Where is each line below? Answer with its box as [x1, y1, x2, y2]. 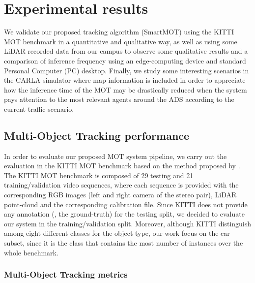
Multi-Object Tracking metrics [4, 268, 128, 281]
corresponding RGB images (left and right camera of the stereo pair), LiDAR [4, 189, 237, 200]
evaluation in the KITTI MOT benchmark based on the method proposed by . [4, 160, 240, 171]
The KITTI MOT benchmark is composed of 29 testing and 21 [4, 170, 194, 180]
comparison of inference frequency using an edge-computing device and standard [4, 55, 246, 65]
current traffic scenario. [4, 103, 74, 114]
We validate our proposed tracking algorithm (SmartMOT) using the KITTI [4, 27, 234, 37]
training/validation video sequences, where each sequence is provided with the [4, 180, 239, 190]
